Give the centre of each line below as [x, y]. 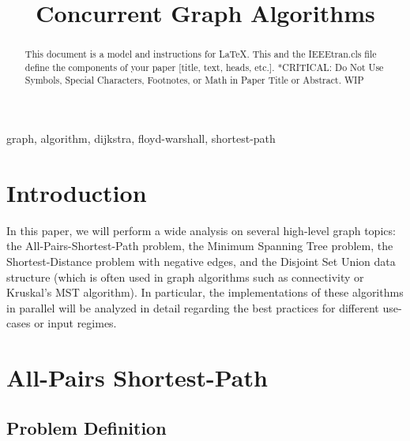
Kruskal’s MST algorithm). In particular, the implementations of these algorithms [205, 292]
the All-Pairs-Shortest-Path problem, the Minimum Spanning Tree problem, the [200, 246]
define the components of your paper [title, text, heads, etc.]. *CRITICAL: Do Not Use [204, 67]
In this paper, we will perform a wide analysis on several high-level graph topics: [201, 230]
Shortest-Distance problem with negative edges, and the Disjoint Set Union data [201, 262]
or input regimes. [75, 323]
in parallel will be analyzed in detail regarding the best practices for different [193, 307]
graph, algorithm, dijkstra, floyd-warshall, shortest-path [141, 138]
